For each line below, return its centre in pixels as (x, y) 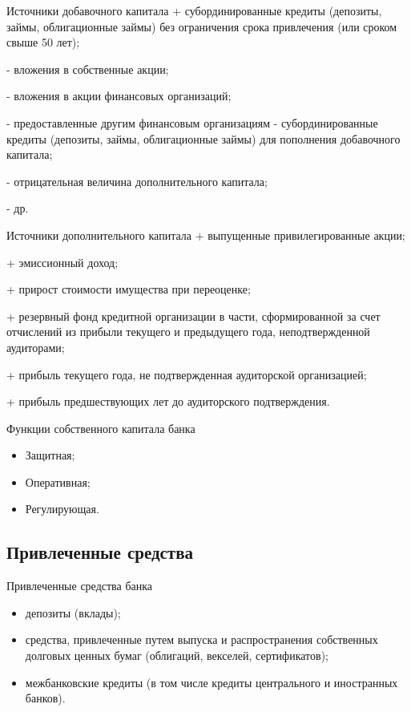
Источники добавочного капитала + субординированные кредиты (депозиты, (194, 10)
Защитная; (50, 455)
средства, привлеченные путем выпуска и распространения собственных (201, 639)
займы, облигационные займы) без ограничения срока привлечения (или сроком (202, 26)
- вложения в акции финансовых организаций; (119, 96)
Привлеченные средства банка (80, 586)
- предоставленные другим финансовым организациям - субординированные (192, 122)
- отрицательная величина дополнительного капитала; (137, 181)
